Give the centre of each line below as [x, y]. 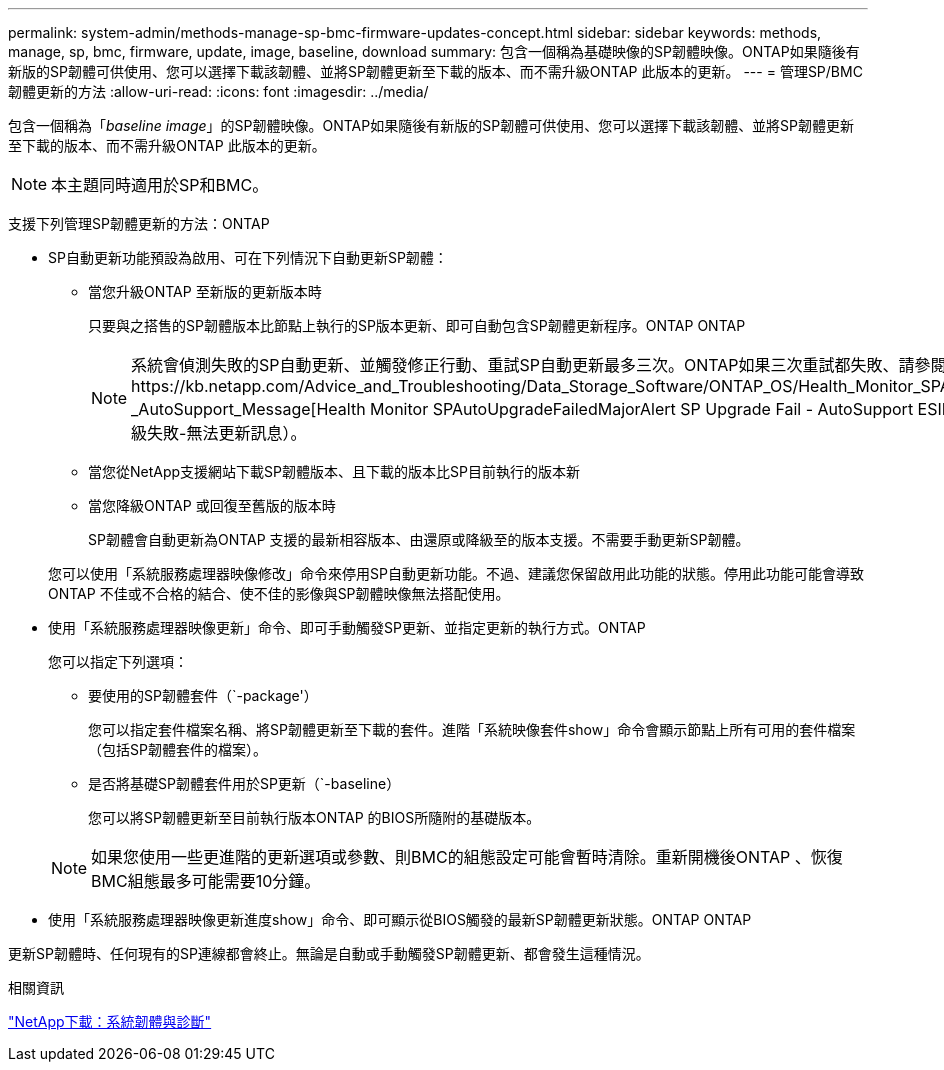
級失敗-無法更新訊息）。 [219, 433]
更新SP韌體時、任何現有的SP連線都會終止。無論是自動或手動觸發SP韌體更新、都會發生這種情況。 [329, 953]
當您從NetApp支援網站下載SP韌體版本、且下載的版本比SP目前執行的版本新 [334, 471]
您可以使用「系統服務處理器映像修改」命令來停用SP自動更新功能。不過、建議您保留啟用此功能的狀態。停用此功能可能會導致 [456, 573]
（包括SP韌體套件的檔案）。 [177, 749]
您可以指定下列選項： [118, 661]
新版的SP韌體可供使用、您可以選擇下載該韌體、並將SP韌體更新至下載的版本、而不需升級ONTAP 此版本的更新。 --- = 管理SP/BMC [435, 71]
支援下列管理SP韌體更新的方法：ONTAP [139, 223]
